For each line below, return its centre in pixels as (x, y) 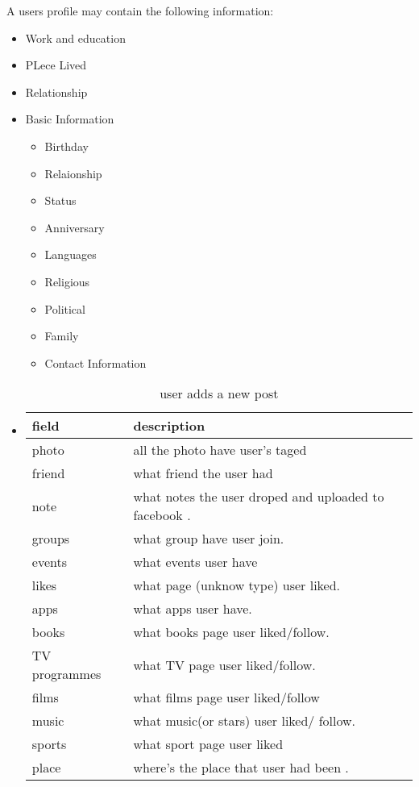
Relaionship (73, 173)
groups (51, 539)
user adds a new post (219, 393)
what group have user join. (209, 539)
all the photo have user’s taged (220, 450)
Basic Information (70, 119)
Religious (67, 281)
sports (49, 744)
